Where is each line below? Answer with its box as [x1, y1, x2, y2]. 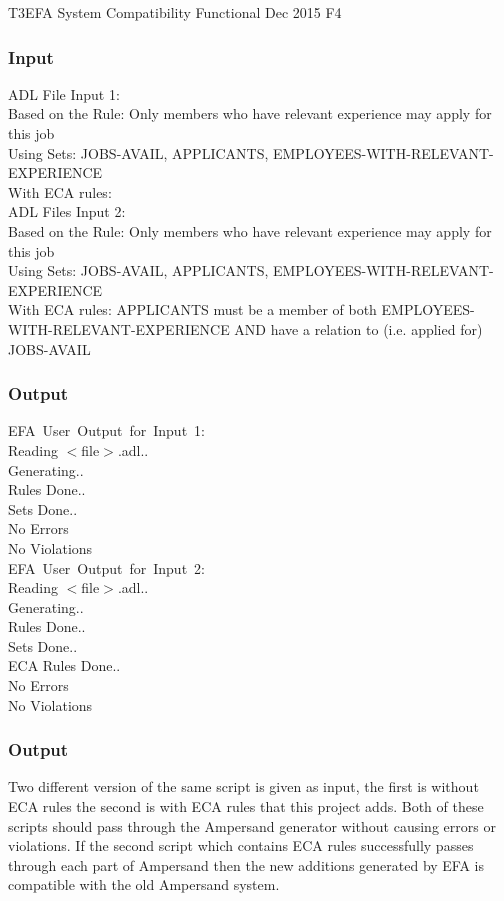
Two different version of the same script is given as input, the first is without [8, 776, 479, 797]
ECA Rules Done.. [8, 655, 121, 676]
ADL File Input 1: [8, 83, 120, 104]
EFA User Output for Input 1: [8, 420, 205, 441]
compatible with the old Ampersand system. [8, 874, 280, 895]
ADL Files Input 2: [8, 201, 126, 222]
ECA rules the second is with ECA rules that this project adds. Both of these [8, 796, 484, 817]
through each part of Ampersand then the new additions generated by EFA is [8, 854, 485, 875]
